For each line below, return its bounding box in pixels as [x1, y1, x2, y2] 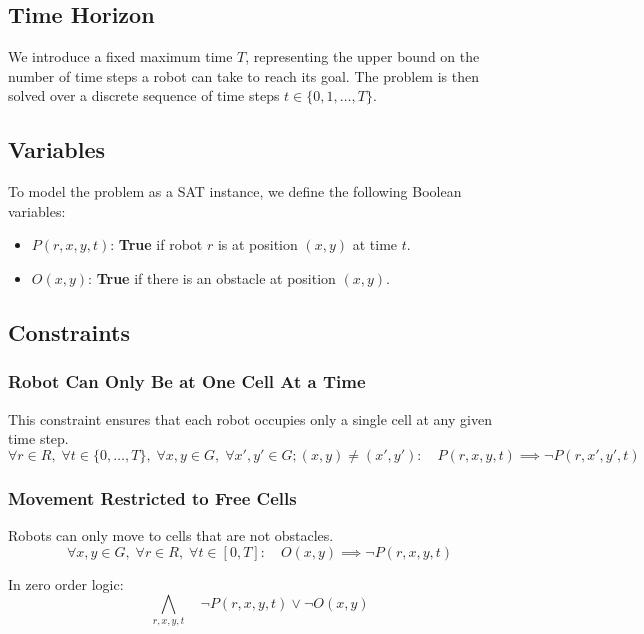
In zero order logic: [8, 573, 124, 594]
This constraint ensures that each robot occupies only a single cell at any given [8, 408, 492, 429]
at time [352, 234, 398, 255]
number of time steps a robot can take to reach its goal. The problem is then [8, 65, 479, 86]
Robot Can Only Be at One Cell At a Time [8, 369, 366, 394]
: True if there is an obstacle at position [88, 267, 336, 288]
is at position [217, 234, 298, 255]
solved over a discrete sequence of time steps [8, 85, 280, 106]
